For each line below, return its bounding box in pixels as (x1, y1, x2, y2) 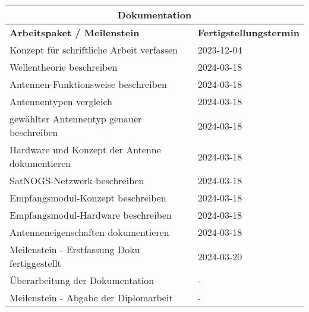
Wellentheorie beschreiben (10, 60, 118, 74)
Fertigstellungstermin (197, 26, 299, 39)
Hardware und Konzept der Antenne (10, 143, 161, 156)
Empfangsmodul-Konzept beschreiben (10, 191, 166, 204)
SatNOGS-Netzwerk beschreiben (10, 174, 144, 187)
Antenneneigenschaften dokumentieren (10, 225, 169, 239)
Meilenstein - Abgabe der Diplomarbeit (10, 291, 173, 304)
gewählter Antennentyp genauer (10, 112, 142, 125)
